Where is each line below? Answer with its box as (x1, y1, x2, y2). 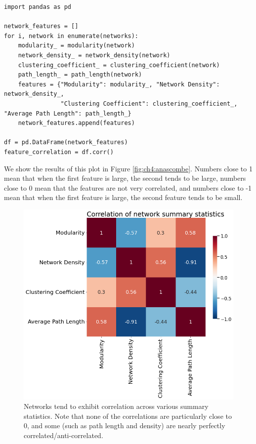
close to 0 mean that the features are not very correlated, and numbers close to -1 (4, 182, 252, 193)
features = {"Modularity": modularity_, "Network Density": (18, 81, 220, 88)
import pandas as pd (4, 3, 72, 10)
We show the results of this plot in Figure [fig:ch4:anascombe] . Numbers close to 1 (4, 163, 253, 173)
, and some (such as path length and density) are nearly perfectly (27, 420, 225, 431)
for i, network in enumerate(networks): (4, 32, 139, 40)
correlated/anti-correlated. (24, 430, 103, 441)
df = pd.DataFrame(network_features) (4, 139, 128, 146)
